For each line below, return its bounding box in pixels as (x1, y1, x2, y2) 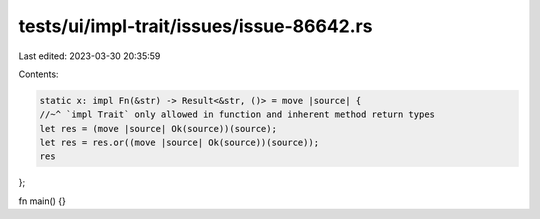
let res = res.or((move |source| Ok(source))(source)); (39, 137, 320, 149)
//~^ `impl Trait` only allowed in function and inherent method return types (39, 109, 435, 120)
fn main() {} (18, 195, 67, 207)
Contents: (18, 68, 59, 80)
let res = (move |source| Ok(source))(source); (39, 123, 277, 134)
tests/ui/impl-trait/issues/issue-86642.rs (18, 15, 373, 37)
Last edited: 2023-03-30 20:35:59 (18, 50, 161, 62)
